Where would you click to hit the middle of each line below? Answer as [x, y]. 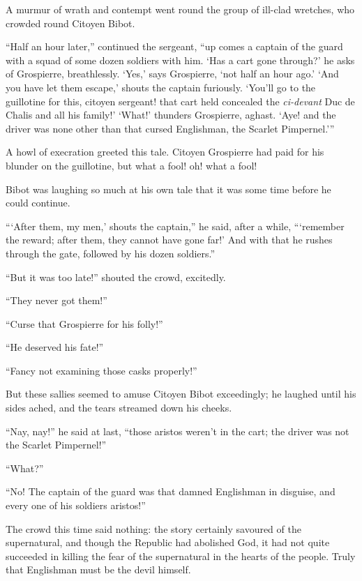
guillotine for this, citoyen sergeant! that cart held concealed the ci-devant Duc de [180, 101]
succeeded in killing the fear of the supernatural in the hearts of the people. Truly [181, 556]
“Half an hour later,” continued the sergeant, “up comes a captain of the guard [174, 46]
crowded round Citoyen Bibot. [70, 23]
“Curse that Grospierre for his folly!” [84, 323]
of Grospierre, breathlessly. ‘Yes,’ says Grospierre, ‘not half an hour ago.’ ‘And [172, 74]
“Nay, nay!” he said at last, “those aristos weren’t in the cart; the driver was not [178, 431]
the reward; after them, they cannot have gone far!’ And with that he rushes [169, 240]
